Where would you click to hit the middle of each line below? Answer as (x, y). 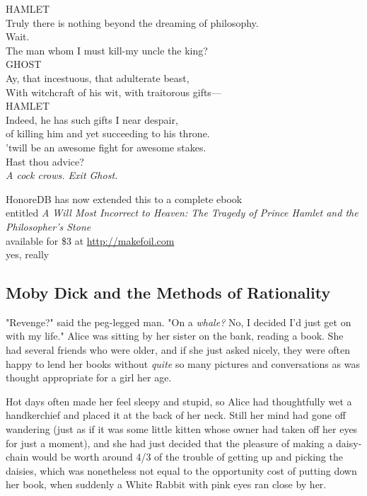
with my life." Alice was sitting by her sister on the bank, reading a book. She (175, 336)
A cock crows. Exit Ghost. (62, 175)
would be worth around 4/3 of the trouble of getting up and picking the (187, 457)
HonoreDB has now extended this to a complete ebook (124, 198)
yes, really (28, 254)
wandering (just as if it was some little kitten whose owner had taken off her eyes (182, 429)
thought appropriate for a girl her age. (89, 377)
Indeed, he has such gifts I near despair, (92, 119)
